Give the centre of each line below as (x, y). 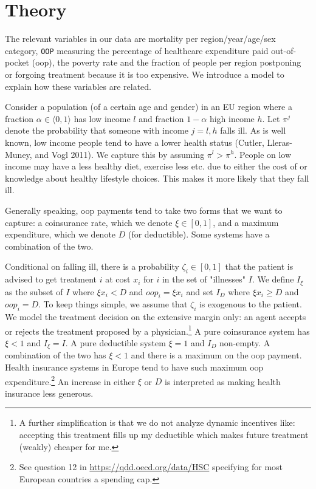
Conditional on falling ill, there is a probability (92, 266)
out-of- (284, 50)
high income (232, 118)
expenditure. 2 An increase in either (70, 380)
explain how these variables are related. (78, 86)
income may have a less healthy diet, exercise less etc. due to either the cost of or (156, 166)
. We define (273, 279)
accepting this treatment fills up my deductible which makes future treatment (164, 435)
